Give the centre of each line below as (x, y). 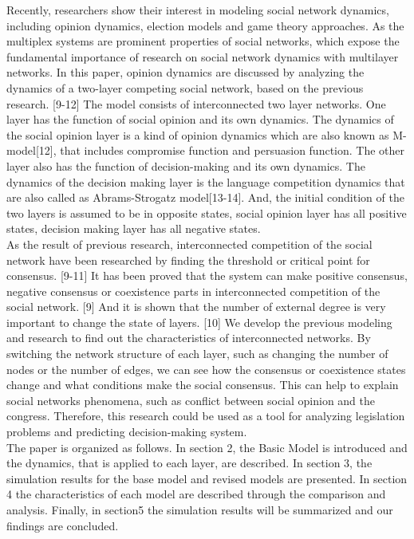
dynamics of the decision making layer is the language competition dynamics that (206, 181)
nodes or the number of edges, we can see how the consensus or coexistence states (206, 369)
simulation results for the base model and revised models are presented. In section (207, 478)
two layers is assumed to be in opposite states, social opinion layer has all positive (207, 212)
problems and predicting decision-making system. (127, 432)
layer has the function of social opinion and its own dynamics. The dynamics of (200, 119)
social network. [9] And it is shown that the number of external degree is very (196, 307)
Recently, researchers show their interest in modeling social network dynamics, (198, 10)
